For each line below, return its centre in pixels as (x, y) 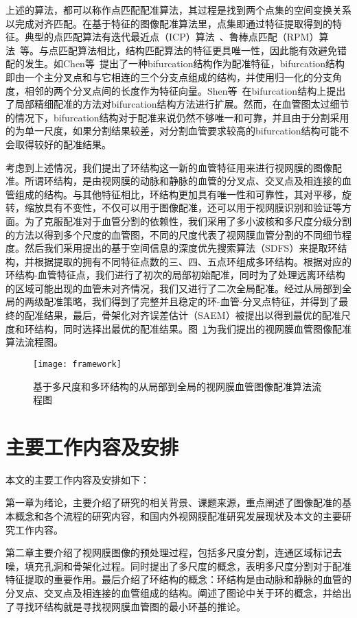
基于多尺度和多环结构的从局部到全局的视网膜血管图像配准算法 (172, 386)
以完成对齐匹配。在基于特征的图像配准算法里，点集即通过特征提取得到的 (169, 23)
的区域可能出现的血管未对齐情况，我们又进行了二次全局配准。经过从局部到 (174, 288)
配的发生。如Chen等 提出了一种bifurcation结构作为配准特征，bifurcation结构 (175, 63)
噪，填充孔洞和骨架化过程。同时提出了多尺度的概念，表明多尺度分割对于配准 (178, 566)
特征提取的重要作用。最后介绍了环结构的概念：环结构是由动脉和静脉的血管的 (178, 579)
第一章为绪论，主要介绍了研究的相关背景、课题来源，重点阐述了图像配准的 (174, 502)
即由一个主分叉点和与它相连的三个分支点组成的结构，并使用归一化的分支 (169, 76)
